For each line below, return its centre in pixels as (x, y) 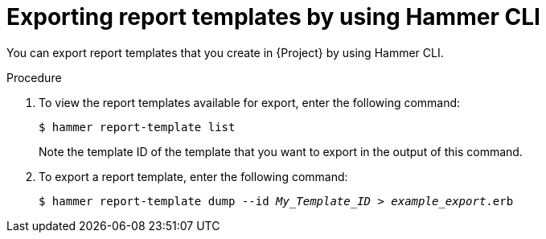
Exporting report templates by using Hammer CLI (273, 17)
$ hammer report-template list (137, 127)
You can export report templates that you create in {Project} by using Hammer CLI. (225, 52)
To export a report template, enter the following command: (193, 176)
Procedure (34, 77)
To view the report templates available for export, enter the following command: (250, 102)
